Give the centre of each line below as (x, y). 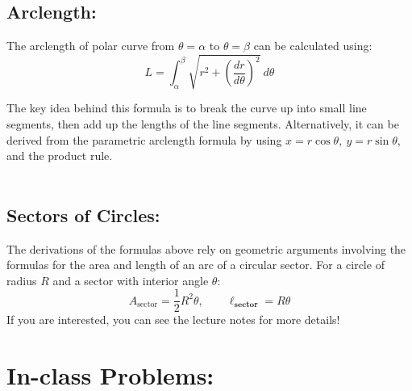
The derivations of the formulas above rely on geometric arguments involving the (206, 248)
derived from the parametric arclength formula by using (144, 139)
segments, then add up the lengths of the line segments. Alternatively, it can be (203, 123)
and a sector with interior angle (131, 280)
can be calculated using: (313, 46)
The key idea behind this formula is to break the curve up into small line (187, 108)
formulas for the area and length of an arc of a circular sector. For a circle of (196, 265)
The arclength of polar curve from (91, 46)
